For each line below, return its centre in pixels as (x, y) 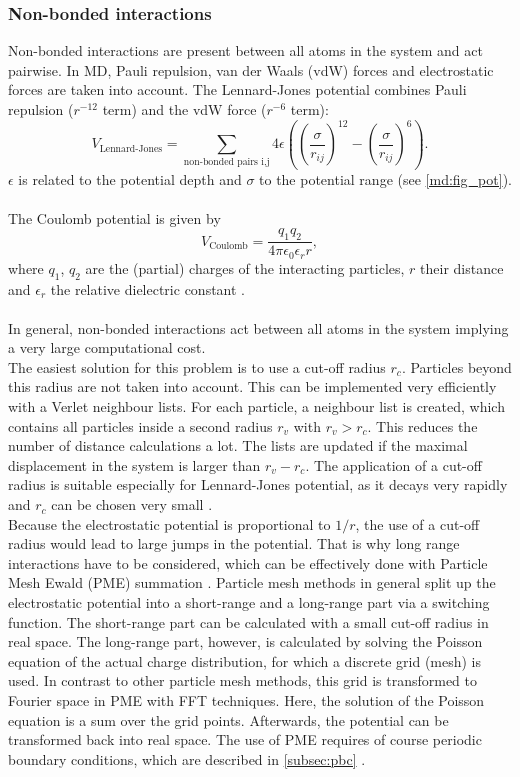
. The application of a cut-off (393, 464)
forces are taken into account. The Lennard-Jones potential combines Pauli (237, 89)
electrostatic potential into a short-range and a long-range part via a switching (249, 602)
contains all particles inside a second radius (140, 425)
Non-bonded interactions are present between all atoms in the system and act (245, 50)
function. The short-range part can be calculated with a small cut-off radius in (248, 621)
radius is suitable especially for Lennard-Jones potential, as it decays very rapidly (258, 484)
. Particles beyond (456, 366)
